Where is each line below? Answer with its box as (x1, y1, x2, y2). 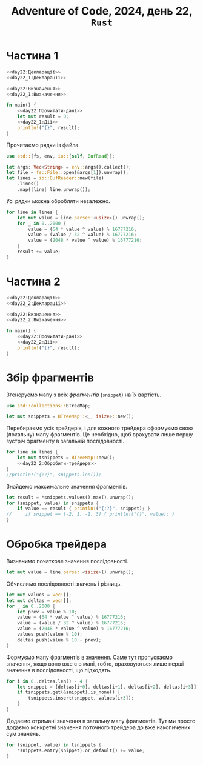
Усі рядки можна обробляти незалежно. (6, 197, 110, 204)
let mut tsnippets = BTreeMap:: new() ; (17, 455, 115, 461)
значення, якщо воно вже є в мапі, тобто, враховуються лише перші (6, 660, 184, 667)
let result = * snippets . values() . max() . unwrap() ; (6, 494, 135, 501)
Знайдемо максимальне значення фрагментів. (6, 483, 127, 490)
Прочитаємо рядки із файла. (6, 141, 80, 149)
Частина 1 (6, 49, 59, 63)
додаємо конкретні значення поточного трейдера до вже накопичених (6, 723, 191, 731)
